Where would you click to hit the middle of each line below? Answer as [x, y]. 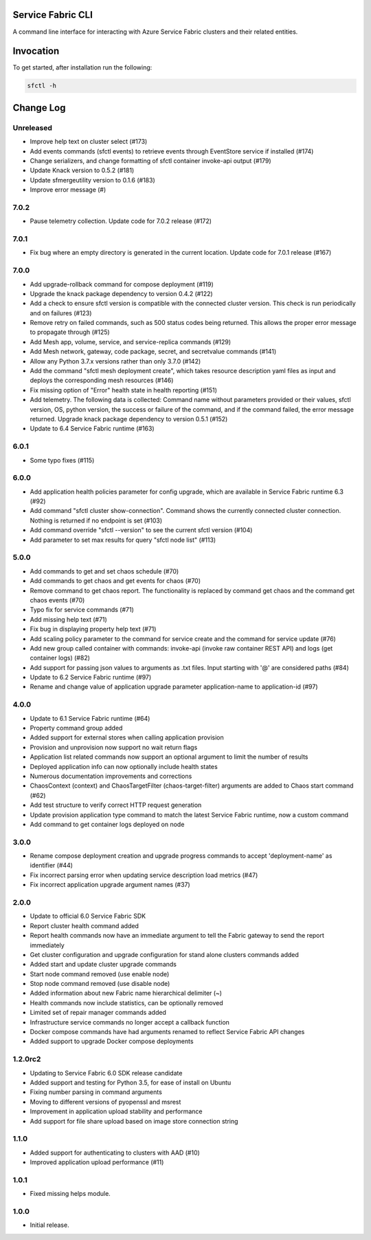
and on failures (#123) [61, 313]
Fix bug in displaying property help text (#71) [93, 629]
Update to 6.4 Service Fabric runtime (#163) [92, 429]
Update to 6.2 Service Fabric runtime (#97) [91, 677]
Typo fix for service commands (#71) [82, 610]
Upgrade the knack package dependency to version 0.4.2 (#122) [121, 293]
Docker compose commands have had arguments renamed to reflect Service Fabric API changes [167, 1032]
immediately [47, 945]
